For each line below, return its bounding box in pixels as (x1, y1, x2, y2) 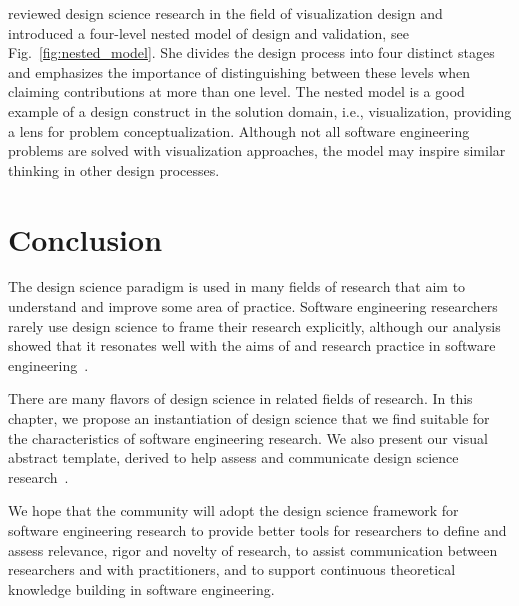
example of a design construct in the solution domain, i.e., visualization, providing (8, 100, 512, 121)
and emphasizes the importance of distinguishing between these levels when (8, 61, 471, 82)
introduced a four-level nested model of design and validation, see (8, 22, 409, 43)
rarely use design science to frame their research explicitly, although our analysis (8, 315, 501, 336)
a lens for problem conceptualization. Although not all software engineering (8, 120, 470, 141)
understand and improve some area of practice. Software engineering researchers (8, 296, 498, 317)
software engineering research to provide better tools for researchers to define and (8, 520, 507, 540)
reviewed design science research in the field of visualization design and (8, 3, 443, 23)
